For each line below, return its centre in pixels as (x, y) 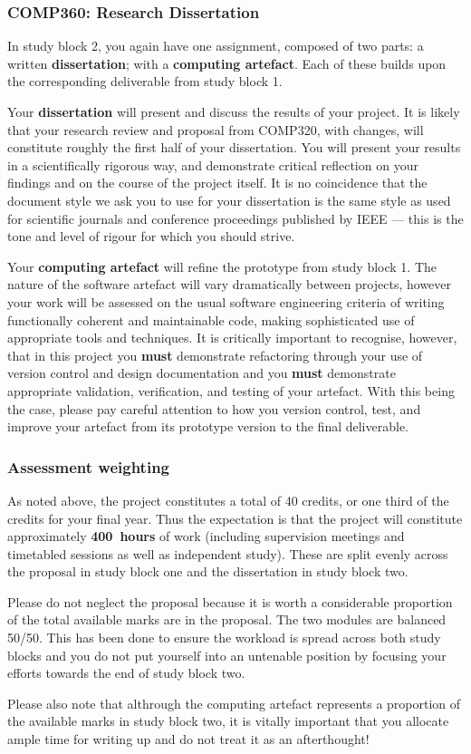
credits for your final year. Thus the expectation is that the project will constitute (235, 518)
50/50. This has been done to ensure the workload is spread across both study (224, 638)
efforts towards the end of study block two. (126, 673)
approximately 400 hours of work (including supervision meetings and (206, 536)
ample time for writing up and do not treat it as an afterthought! (188, 739)
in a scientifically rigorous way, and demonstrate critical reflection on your (213, 164)
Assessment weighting (88, 466)
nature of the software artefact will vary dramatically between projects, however (230, 284)
